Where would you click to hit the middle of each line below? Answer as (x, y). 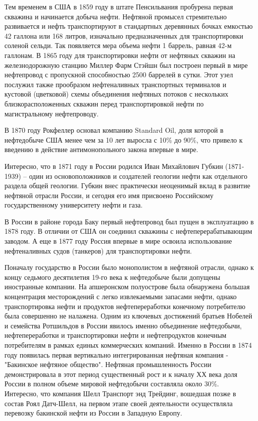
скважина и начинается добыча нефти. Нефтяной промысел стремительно (116, 16)
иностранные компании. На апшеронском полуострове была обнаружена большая (127, 287)
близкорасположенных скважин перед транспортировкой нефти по (104, 103)
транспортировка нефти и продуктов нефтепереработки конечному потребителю (125, 306)
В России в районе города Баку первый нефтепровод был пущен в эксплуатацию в (129, 221)
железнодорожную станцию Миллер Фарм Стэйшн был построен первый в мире (126, 65)
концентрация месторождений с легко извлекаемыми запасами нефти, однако (121, 296)
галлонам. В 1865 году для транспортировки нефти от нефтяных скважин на (120, 55)
